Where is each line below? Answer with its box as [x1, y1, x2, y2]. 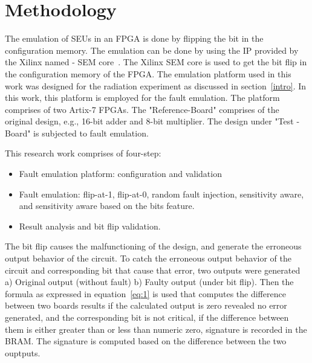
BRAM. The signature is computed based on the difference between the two [5, 335, 287, 347]
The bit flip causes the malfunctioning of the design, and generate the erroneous [5, 240, 302, 252]
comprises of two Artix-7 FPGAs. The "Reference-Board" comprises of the [5, 103, 279, 115]
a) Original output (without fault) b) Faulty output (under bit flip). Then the [5, 275, 294, 288]
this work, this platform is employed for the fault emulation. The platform [5, 91, 280, 104]
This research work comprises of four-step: [5, 147, 161, 159]
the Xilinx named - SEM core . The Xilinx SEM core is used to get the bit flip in [5, 56, 307, 68]
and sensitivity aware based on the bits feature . [19, 199, 195, 212]
